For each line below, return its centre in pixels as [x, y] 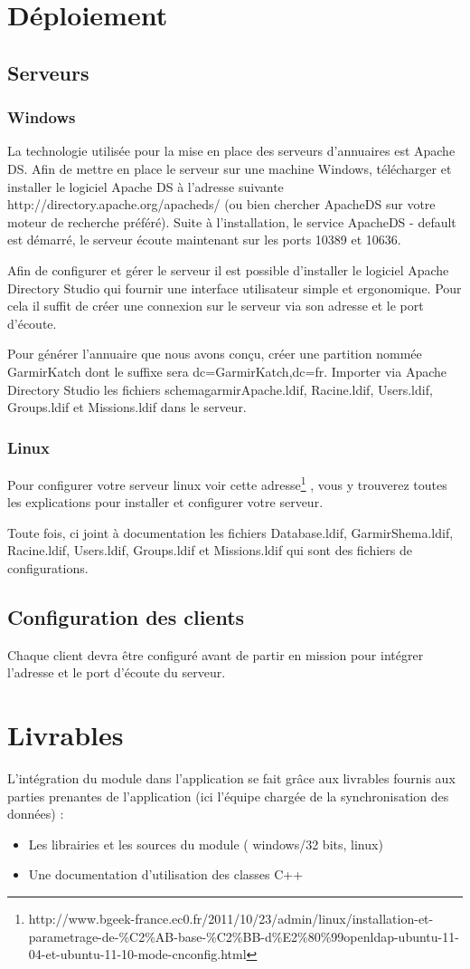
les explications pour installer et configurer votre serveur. [165, 502]
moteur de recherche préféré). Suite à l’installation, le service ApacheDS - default [232, 221]
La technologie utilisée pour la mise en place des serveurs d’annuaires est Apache [231, 151]
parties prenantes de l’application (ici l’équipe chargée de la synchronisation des [228, 796]
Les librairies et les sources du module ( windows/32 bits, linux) [206, 844]
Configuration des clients [126, 616]
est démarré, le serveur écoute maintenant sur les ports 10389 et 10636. [204, 240]
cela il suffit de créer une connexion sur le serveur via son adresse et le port [216, 306]
